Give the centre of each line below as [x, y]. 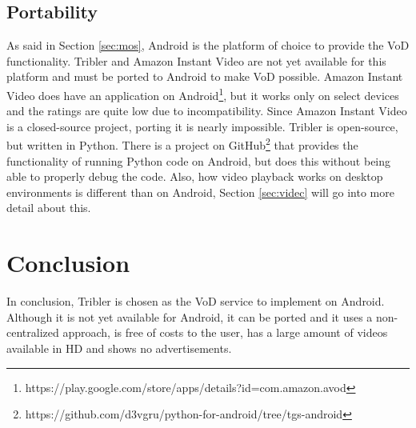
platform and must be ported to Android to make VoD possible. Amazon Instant [205, 76]
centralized [33, 332]
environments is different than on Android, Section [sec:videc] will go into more [200, 192]
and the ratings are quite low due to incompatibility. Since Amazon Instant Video [207, 111]
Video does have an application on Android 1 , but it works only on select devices [203, 94]
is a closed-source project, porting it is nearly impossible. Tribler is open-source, [202, 126]
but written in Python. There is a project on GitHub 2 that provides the [182, 144]
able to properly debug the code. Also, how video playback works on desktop [195, 176]
